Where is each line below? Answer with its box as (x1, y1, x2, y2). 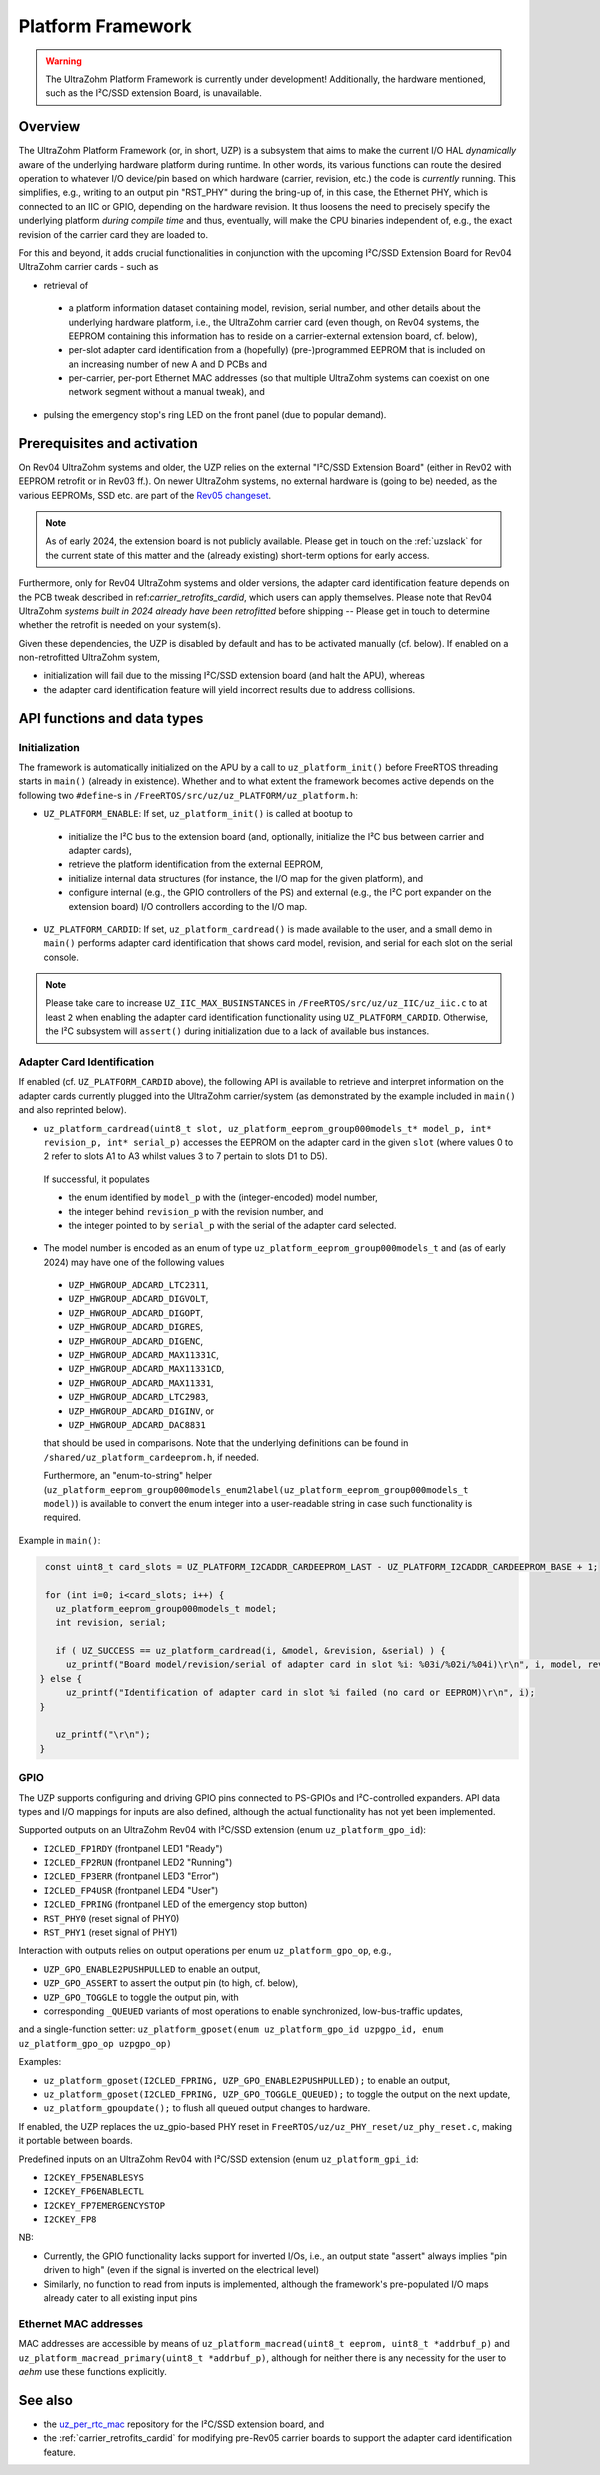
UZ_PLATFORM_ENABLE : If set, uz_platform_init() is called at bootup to (43, 808, 354, 820)
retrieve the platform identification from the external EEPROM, (68, 858, 324, 870)
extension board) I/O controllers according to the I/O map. (68, 900, 308, 912)
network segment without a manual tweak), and (68, 386, 265, 398)
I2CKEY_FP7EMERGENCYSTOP (43, 2200, 165, 2211)
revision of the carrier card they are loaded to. (18, 228, 209, 240)
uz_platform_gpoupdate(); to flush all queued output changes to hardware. (43, 2102, 371, 2114)
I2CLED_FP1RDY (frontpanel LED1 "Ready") (43, 1842, 224, 1854)
